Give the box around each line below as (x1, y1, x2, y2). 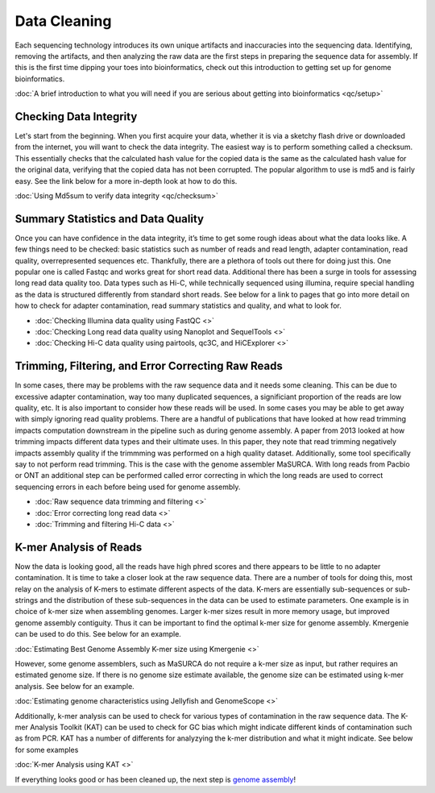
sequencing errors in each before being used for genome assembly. (14, 482, 241, 492)
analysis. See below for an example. (14, 681, 135, 691)
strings (14, 596, 39, 605)
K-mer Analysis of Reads (14, 540, 143, 554)
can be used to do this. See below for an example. (14, 629, 181, 639)
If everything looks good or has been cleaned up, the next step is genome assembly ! (14, 774, 296, 784)
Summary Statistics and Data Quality (14, 212, 205, 226)
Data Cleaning (14, 12, 112, 30)
